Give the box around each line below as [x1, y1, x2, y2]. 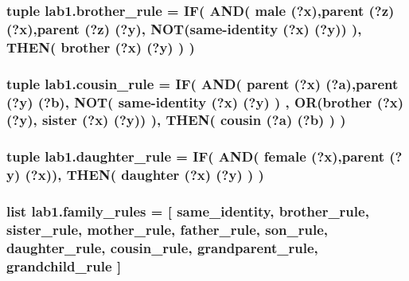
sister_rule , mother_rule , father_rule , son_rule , [6, 219, 329, 239]
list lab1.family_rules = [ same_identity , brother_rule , [6, 201, 369, 221]
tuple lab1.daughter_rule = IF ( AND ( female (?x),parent [6, 146, 384, 166]
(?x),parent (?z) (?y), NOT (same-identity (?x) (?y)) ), [6, 18, 362, 38]
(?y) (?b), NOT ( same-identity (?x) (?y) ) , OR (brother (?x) [6, 92, 404, 111]
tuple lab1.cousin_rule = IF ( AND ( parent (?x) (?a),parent [6, 73, 399, 93]
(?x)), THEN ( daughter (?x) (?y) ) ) [25, 165, 264, 185]
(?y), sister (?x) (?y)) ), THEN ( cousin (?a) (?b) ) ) [6, 110, 346, 130]
